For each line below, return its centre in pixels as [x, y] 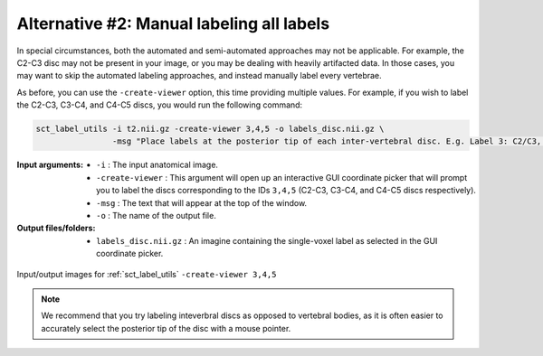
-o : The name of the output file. [156, 216]
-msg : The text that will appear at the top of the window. [202, 202]
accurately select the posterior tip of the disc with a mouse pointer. [166, 328]
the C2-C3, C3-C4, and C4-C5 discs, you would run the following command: [160, 105]
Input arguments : [50, 165]
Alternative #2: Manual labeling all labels [173, 23]
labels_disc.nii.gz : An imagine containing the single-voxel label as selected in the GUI [267, 240]
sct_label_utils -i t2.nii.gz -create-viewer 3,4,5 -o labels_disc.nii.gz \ [210, 129]
